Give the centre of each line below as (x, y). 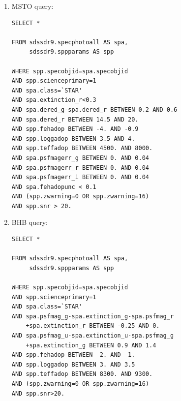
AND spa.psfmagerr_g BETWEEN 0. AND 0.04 (80, 158)
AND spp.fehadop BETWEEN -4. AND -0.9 (75, 129)
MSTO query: (32, 6)
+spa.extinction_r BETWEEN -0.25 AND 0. (93, 326)
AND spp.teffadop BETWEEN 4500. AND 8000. (82, 148)
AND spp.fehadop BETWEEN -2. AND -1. (73, 355)
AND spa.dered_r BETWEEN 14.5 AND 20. (75, 119)
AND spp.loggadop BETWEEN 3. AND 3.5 (73, 364)
